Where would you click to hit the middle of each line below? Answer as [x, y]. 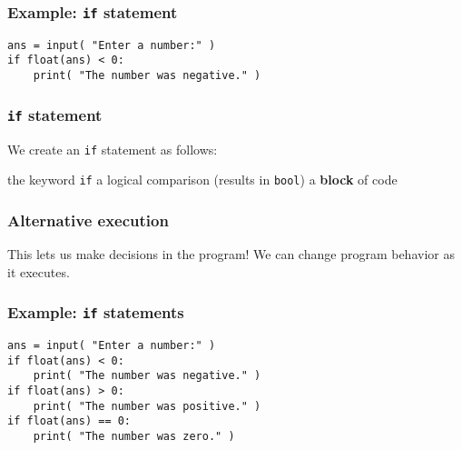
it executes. [39, 271]
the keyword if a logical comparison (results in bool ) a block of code [202, 180]
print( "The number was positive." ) [147, 406]
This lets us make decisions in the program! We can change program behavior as [231, 254]
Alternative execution [88, 220]
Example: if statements [96, 312]
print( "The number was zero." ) [134, 436]
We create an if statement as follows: [113, 149]
